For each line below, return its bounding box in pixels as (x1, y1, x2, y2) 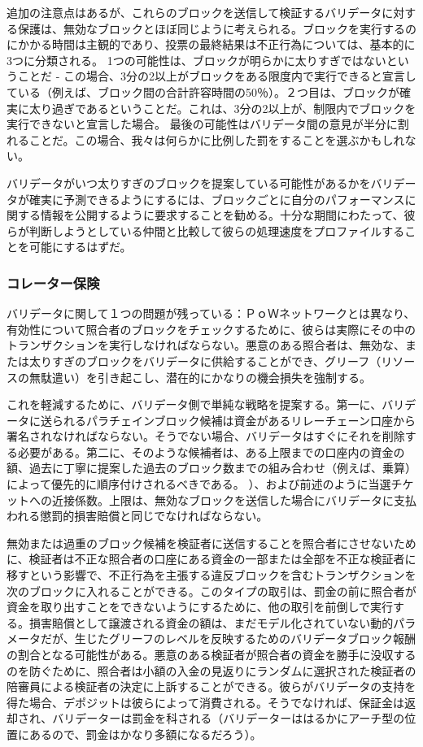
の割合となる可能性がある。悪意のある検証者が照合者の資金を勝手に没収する (7, 646, 416, 662)
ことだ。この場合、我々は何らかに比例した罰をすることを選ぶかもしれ (28, 131, 405, 148)
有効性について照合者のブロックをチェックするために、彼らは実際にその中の (7, 320, 416, 337)
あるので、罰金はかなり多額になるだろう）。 (28, 725, 262, 742)
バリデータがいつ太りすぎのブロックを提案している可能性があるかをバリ (7, 174, 394, 191)
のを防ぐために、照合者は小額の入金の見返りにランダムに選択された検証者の (7, 662, 416, 679)
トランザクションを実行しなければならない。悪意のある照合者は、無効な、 (7, 337, 405, 354)
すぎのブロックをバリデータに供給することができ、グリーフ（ (51, 352, 382, 369)
